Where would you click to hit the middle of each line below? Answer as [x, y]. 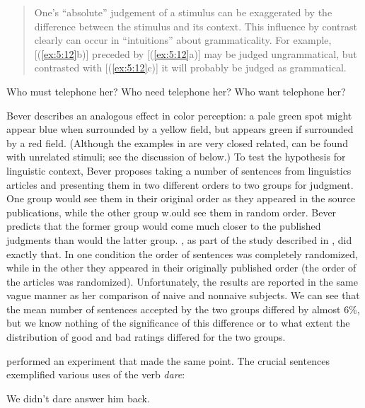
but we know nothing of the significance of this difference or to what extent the [178, 323]
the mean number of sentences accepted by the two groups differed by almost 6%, [183, 309]
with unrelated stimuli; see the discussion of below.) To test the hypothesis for [176, 157]
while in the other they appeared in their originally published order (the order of [181, 268]
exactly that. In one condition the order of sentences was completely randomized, [182, 253]
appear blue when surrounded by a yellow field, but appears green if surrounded [180, 129]
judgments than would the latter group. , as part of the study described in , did [179, 239]
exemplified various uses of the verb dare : [96, 374]
